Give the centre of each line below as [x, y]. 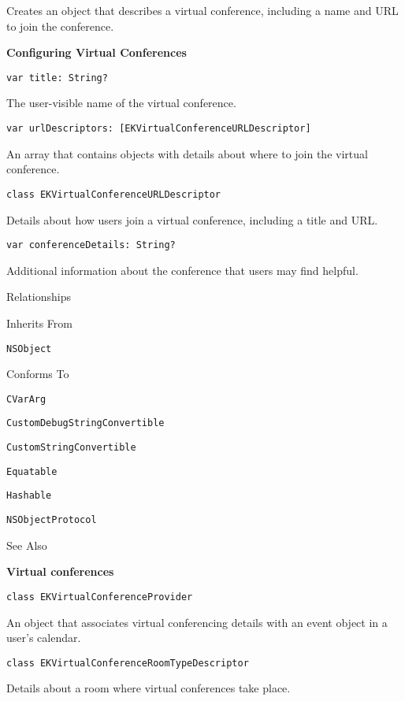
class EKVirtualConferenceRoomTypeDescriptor [128, 663]
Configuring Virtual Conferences [97, 52]
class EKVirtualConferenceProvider [100, 597]
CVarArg [26, 399]
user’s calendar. [44, 638]
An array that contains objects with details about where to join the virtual [187, 153]
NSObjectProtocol [52, 520]
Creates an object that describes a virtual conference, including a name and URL [202, 10]
